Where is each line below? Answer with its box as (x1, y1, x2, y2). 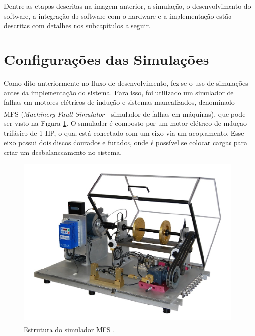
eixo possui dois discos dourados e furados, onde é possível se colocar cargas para (4, 137, 248, 148)
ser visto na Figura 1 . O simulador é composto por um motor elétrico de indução (4, 118, 247, 128)
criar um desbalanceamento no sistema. (4, 147, 122, 157)
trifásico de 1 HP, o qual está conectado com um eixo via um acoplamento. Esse (4, 127, 244, 138)
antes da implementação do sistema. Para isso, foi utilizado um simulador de (4, 87, 234, 97)
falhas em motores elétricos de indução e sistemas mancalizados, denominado (4, 97, 235, 107)
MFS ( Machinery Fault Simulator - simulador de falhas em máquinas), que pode (4, 108, 246, 119)
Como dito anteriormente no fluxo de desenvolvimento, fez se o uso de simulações (4, 77, 248, 88)
